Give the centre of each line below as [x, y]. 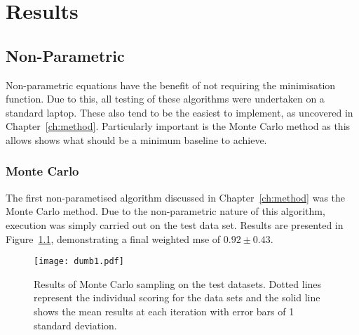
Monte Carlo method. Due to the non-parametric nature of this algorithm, [165, 211]
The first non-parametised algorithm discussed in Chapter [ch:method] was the [176, 197]
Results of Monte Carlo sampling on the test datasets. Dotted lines [178, 283]
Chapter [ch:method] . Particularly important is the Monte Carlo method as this [178, 126]
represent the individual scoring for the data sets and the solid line [177, 297]
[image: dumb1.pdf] [79, 262]
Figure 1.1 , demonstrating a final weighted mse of [113, 238]
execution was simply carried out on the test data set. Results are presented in [175, 224]
